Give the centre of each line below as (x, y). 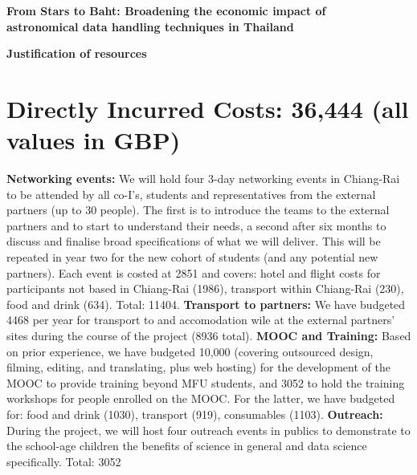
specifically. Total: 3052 (64, 461)
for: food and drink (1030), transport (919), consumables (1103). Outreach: (195, 414)
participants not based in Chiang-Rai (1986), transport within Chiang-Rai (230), (205, 288)
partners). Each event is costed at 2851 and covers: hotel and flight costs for (194, 272)
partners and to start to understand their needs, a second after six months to (196, 225)
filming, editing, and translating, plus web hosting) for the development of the (198, 367)
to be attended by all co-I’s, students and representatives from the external (191, 194)
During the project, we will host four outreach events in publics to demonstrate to (208, 430)
